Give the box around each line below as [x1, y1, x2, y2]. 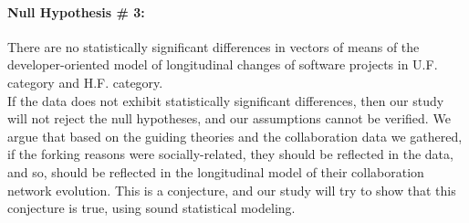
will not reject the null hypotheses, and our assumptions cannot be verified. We [7, 109, 451, 128]
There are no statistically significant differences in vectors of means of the [7, 37, 420, 56]
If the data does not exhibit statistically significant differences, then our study [7, 90, 444, 110]
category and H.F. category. [7, 72, 163, 91]
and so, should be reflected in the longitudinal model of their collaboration [7, 162, 424, 181]
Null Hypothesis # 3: [7, 2, 145, 21]
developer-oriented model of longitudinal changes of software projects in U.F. [7, 55, 438, 74]
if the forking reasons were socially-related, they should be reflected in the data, [7, 144, 453, 164]
